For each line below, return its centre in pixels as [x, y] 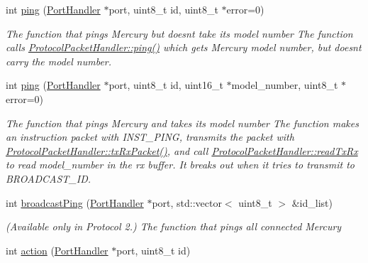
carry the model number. [59, 61]
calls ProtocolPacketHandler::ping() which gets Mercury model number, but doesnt [184, 47]
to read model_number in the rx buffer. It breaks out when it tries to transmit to [180, 165]
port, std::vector [187, 202]
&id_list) [312, 202]
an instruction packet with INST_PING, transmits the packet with [150, 137]
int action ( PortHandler [57, 250]
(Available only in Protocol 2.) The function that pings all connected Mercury [174, 226]
